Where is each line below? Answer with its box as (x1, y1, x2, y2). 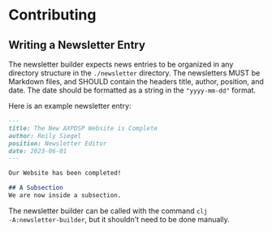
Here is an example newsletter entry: (8, 101, 132, 110)
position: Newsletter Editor (8, 140, 107, 148)
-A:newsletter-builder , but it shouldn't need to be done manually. (8, 214, 230, 224)
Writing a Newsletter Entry (8, 38, 146, 52)
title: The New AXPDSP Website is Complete (8, 124, 158, 132)
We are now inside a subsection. (8, 191, 122, 200)
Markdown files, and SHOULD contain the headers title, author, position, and (8, 77, 264, 86)
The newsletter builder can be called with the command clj (8, 205, 208, 216)
